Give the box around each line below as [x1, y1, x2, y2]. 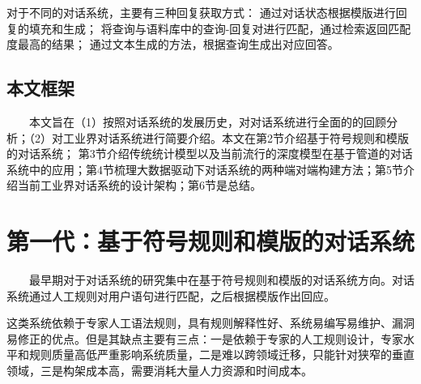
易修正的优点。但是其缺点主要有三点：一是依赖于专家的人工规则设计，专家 [6, 330, 403, 347]
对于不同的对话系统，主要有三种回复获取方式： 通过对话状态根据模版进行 [6, 4, 396, 20]
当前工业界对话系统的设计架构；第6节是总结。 [17, 177, 262, 194]
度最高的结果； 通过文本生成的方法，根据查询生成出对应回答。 [6, 36, 339, 53]
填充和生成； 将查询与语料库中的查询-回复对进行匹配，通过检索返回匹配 [28, 19, 411, 36]
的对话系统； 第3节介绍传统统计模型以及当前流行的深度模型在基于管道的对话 [6, 145, 413, 162]
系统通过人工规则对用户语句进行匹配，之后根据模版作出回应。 [6, 287, 335, 304]
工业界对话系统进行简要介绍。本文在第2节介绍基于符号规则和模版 [62, 129, 409, 146]
